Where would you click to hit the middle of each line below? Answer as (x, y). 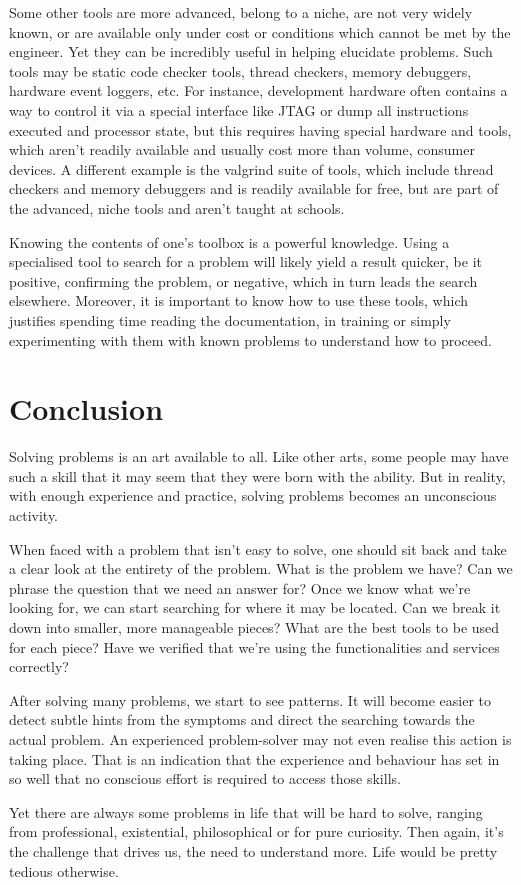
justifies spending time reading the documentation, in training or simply (230, 319)
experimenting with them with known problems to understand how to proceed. (250, 339)
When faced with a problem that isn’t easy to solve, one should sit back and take (258, 548)
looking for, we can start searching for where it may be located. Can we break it (255, 607)
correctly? (39, 666)
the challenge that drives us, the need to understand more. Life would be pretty (253, 850)
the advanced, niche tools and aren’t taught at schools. (177, 207)
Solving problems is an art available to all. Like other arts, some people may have (259, 456)
